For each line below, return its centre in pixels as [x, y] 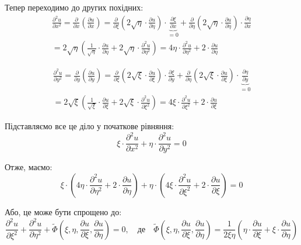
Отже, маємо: [29, 167]
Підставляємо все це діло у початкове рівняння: [90, 126]
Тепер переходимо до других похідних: [74, 7]
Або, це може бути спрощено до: [63, 211]
